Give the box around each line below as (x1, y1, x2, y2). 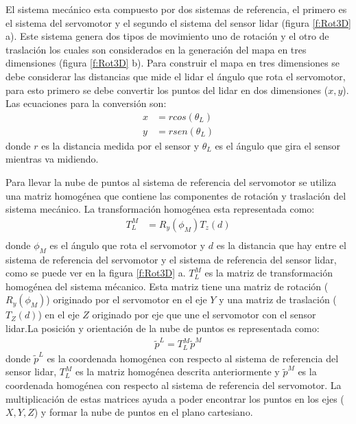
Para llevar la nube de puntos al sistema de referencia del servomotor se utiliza (5, 175, 337, 189)
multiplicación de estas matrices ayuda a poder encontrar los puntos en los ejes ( (5, 391, 344, 405)
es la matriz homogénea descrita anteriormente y (75, 364, 280, 379)
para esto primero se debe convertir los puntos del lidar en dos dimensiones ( (5, 82, 329, 97)
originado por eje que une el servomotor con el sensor (92, 307, 316, 322)
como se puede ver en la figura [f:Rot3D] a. (5, 266, 186, 280)
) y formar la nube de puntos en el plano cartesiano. (34, 405, 253, 419)
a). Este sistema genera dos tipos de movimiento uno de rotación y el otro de (5, 29, 329, 43)
